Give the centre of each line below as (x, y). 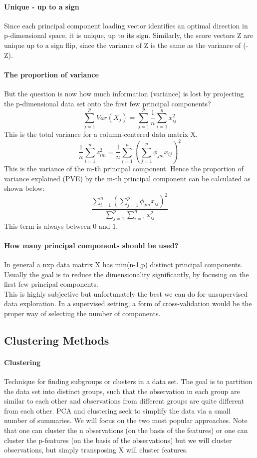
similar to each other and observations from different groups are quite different (124, 401)
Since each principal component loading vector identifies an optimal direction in (126, 25)
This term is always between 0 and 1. (61, 226)
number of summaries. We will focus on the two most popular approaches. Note (126, 420)
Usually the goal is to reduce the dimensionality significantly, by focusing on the (127, 274)
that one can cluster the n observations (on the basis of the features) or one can (126, 430)
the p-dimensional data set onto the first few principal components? (108, 103)
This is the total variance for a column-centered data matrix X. (101, 134)
